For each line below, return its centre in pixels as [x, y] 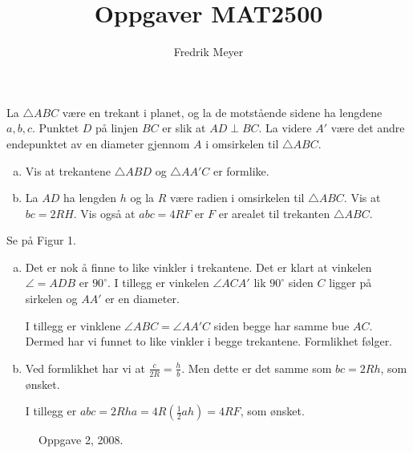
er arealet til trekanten [274, 213]
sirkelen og [51, 299]
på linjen [117, 128]
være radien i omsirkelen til [237, 198]
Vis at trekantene [68, 170]
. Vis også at [104, 213]
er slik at [184, 128]
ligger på [350, 283]
